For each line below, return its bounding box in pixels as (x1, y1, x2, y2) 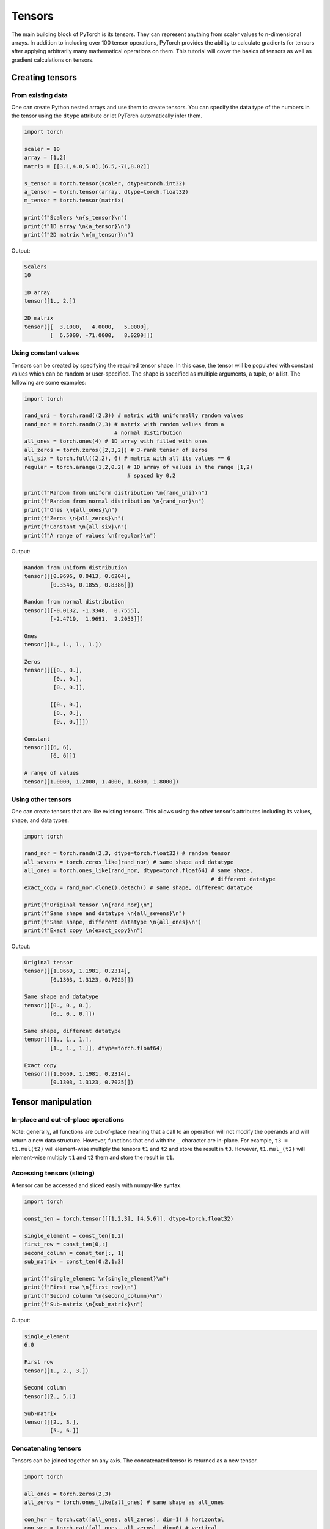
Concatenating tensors (11, 1444, 82, 1453)
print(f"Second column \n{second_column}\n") (24, 1292, 163, 1299)
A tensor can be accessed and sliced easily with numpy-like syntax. (11, 1182, 182, 1189)
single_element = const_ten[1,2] (24, 1232, 125, 1239)
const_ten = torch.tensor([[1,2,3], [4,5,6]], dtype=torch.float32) (24, 1215, 234, 1223)
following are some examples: (11, 379, 87, 386)
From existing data (11, 91, 68, 99)
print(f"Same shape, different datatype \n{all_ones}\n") (24, 918, 202, 925)
